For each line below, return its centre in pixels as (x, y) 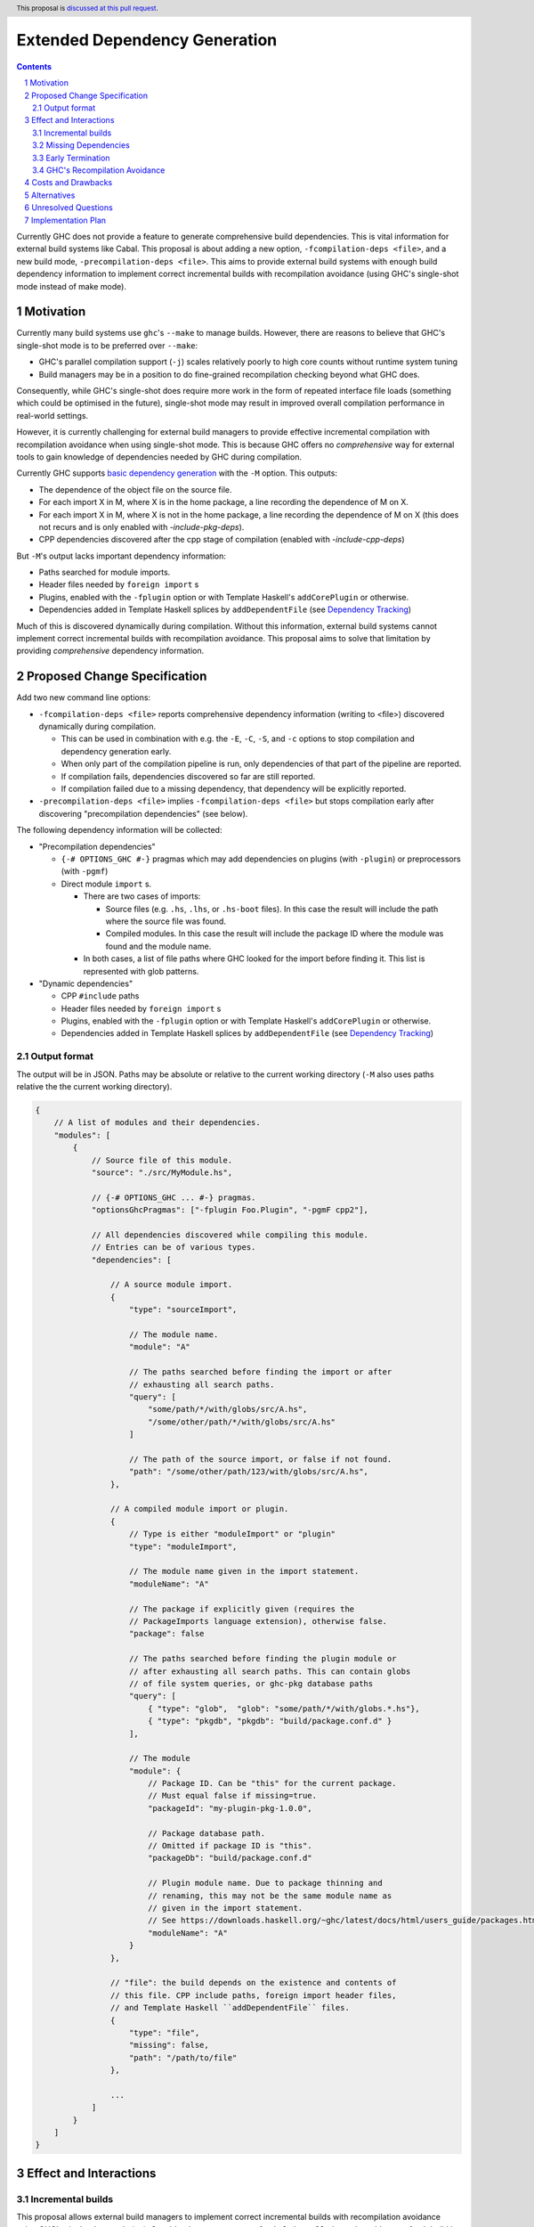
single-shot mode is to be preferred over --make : (107, 345)
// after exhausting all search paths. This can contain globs (270, 1671)
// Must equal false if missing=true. (232, 1796)
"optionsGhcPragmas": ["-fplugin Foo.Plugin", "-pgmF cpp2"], (230, 1210)
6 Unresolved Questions (69, 208)
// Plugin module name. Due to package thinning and (265, 1883)
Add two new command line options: (84, 697)
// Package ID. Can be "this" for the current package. (272, 1783)
